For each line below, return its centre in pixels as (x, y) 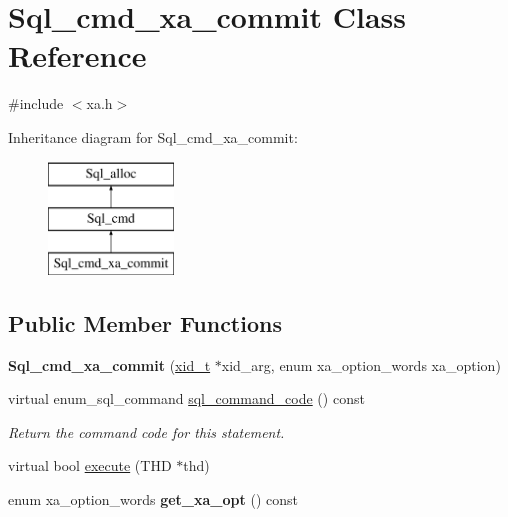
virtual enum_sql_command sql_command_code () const (186, 398)
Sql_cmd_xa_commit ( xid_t (109, 364)
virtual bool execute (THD (90, 465)
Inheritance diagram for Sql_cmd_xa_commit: (153, 136)
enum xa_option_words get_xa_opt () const (153, 499)
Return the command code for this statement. (146, 431)
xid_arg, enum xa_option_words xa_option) (361, 364)
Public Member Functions (145, 322)
